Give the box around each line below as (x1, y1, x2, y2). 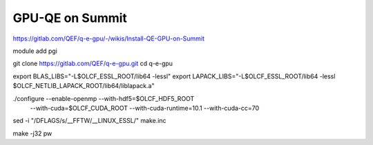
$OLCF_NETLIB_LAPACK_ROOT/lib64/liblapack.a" (12, 82, 155, 90)
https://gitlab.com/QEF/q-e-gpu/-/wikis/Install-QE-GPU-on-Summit (12, 34, 205, 43)
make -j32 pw (12, 129, 52, 137)
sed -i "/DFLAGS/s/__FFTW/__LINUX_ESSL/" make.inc (12, 117, 166, 125)
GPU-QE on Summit (12, 10, 128, 25)
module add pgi (12, 47, 58, 55)
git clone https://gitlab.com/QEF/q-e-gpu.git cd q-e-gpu (12, 59, 173, 68)
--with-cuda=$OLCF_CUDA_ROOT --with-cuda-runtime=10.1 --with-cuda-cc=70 (30, 104, 260, 112)
